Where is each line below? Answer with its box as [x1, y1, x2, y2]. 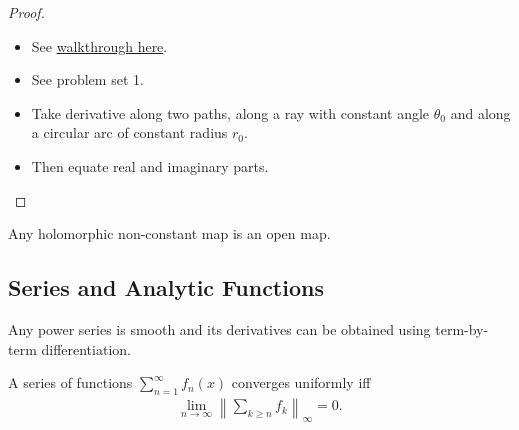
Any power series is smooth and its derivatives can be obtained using [8, 318, 431, 339]
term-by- [435, 318, 489, 339]
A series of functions [8, 372, 133, 393]
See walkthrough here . [31, 35, 168, 56]
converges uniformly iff [231, 372, 371, 393]
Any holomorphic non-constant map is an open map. [8, 223, 331, 244]
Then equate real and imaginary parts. [31, 155, 269, 176]
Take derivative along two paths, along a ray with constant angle [31, 102, 430, 123]
